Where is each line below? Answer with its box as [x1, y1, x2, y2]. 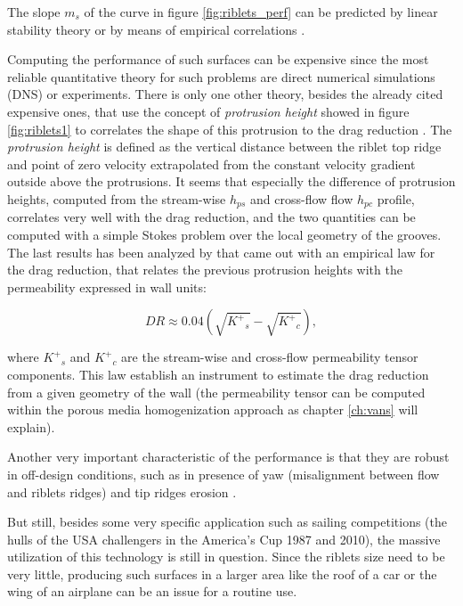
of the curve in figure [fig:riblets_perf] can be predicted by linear [84, 3, 438, 20]
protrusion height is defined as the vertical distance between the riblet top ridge [7, 137, 442, 156]
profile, [377, 189, 415, 208]
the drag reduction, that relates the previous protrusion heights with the [7, 260, 402, 279]
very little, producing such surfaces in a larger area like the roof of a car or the [7, 564, 437, 583]
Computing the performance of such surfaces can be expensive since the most [7, 50, 429, 69]
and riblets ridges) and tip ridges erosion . [7, 482, 237, 501]
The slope [7, 3, 61, 20]
